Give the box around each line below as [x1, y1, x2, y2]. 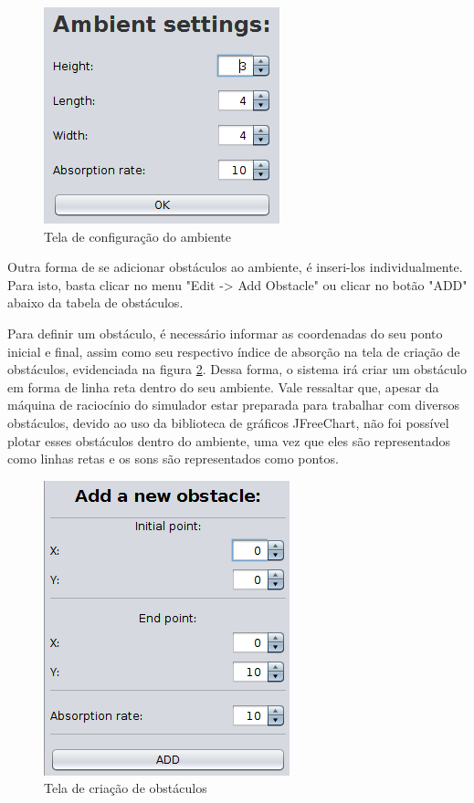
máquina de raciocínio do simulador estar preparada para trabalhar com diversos [7, 395, 459, 414]
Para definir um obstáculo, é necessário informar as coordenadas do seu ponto [7, 323, 443, 342]
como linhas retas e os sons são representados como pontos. [7, 449, 339, 468]
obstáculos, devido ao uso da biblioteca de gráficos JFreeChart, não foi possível [7, 412, 449, 432]
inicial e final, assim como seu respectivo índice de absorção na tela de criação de [7, 341, 460, 360]
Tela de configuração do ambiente [44, 226, 231, 245]
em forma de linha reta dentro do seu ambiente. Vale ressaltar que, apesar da [7, 377, 439, 396]
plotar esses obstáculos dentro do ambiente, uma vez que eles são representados [7, 431, 450, 450]
